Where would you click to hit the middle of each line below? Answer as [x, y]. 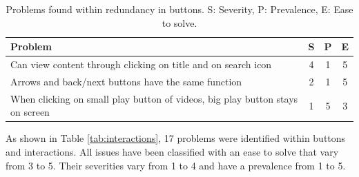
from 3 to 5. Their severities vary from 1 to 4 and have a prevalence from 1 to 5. [176, 165]
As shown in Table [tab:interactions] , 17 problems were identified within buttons [176, 138]
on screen [30, 112]
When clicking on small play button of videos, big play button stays [154, 98]
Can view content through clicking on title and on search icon [141, 64]
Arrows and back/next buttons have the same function [126, 81]
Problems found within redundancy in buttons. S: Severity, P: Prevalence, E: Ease [179, 9]
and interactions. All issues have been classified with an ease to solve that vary [172, 152]
